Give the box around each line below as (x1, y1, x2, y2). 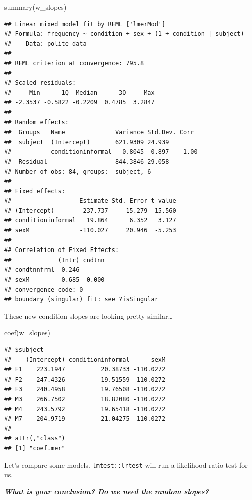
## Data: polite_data (4, 40, 87, 47)
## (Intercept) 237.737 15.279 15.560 (4, 207, 176, 214)
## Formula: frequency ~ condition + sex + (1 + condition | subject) (4, 30, 244, 38)
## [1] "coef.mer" (4, 444, 65, 452)
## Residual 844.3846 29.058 (4, 158, 169, 165)
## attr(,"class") (4, 435, 65, 442)
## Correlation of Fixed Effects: (4, 246, 119, 254)
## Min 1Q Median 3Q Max (4, 89, 155, 96)
